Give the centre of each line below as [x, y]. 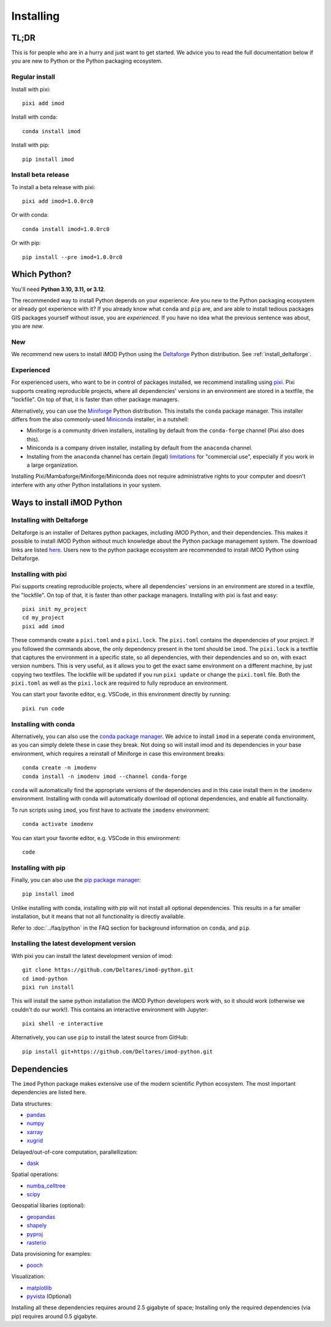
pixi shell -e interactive [63, 1024]
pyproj [35, 1234]
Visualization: [28, 1277]
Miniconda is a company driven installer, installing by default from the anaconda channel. [139, 448]
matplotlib [39, 1288]
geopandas [41, 1216]
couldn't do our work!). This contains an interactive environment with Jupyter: [110, 1010]
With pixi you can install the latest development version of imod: [92, 955]
